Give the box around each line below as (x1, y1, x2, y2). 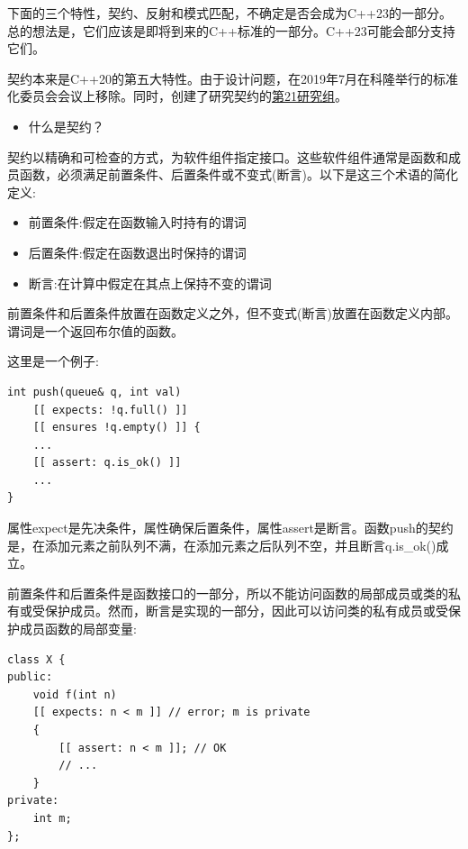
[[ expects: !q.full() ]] (32, 403, 188, 416)
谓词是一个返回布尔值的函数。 (7, 321, 184, 340)
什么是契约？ (28, 116, 104, 135)
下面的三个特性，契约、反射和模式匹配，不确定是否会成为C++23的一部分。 (7, 4, 452, 22)
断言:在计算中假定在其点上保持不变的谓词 (28, 273, 272, 292)
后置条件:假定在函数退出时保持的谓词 (28, 242, 247, 261)
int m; (32, 811, 72, 825)
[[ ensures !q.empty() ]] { (32, 421, 201, 434)
